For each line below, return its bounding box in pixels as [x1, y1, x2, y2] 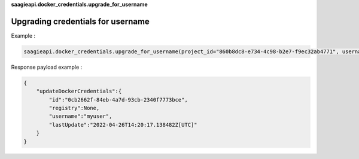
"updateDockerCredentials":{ [36, 88, 122, 95]
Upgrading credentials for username [11, 16, 150, 26]
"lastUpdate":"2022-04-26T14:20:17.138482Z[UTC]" [48, 121, 197, 128]
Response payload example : [11, 63, 83, 71]
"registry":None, [48, 105, 100, 112]
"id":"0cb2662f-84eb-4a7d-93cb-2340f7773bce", [48, 96, 188, 103]
